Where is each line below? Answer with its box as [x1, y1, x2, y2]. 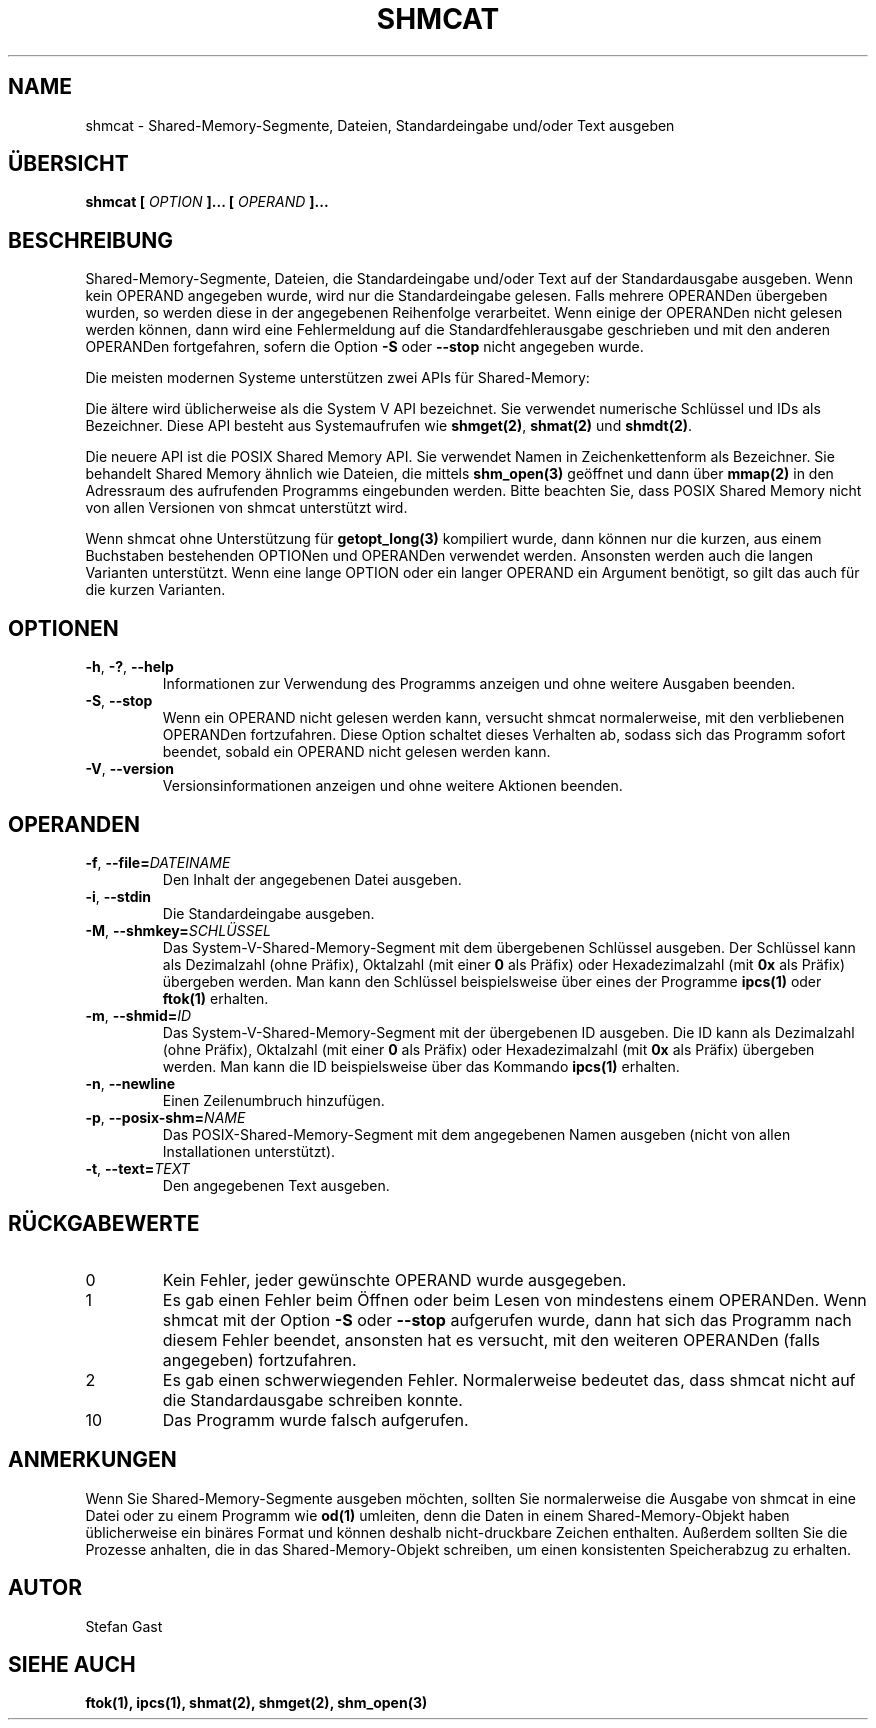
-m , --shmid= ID [85, 1006, 192, 1024]
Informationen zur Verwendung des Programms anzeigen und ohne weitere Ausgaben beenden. [162, 675, 796, 693]
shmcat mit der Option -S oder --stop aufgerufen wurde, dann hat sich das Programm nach [162, 1309, 852, 1330]
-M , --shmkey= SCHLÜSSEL [85, 921, 271, 939]
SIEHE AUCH [8, 1651, 136, 1677]
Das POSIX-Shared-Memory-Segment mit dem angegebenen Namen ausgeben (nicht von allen [162, 1125, 791, 1143]
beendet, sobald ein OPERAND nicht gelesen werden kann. [162, 743, 551, 761]
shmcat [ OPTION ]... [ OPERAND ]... [85, 193, 329, 211]
